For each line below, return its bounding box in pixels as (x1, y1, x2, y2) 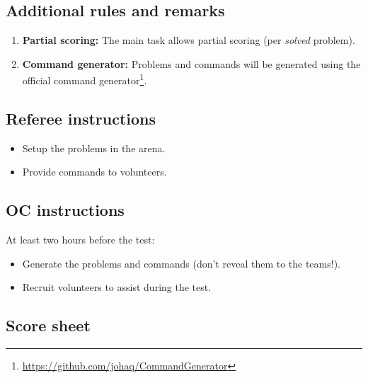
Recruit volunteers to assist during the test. (22, 280, 212, 294)
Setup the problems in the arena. (22, 140, 166, 155)
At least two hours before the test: (6, 232, 155, 247)
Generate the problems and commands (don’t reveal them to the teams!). (22, 256, 340, 270)
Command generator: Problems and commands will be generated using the (22, 56, 361, 71)
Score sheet (6, 314, 91, 336)
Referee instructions (6, 108, 156, 130)
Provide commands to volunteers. (22, 164, 167, 179)
